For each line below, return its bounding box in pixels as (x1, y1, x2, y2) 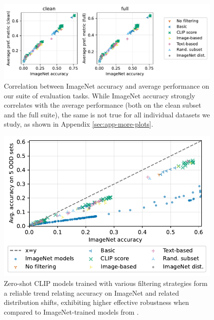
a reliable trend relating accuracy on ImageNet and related (4, 287, 179, 298)
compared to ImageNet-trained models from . (4, 306, 139, 317)
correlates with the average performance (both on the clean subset (4, 100, 201, 110)
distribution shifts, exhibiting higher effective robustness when (4, 297, 189, 307)
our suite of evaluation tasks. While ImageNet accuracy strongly (4, 90, 196, 100)
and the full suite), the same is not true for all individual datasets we (4, 109, 210, 119)
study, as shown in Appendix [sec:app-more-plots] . (4, 119, 153, 129)
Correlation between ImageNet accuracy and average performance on (4, 81, 210, 91)
